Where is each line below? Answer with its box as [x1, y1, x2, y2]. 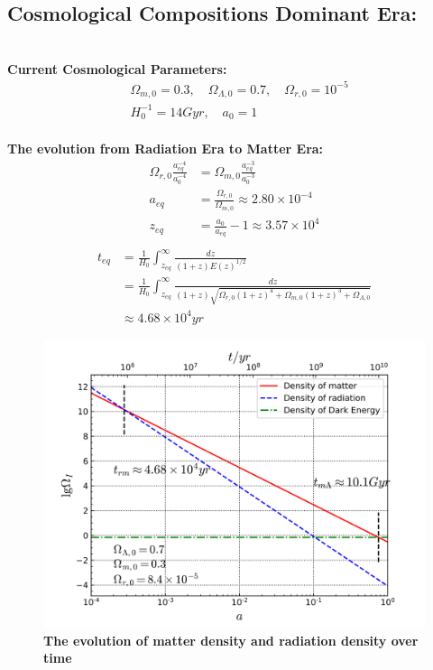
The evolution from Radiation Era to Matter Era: [7, 138, 324, 157]
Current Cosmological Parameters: [7, 59, 227, 78]
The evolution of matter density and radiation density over [43, 630, 419, 649]
